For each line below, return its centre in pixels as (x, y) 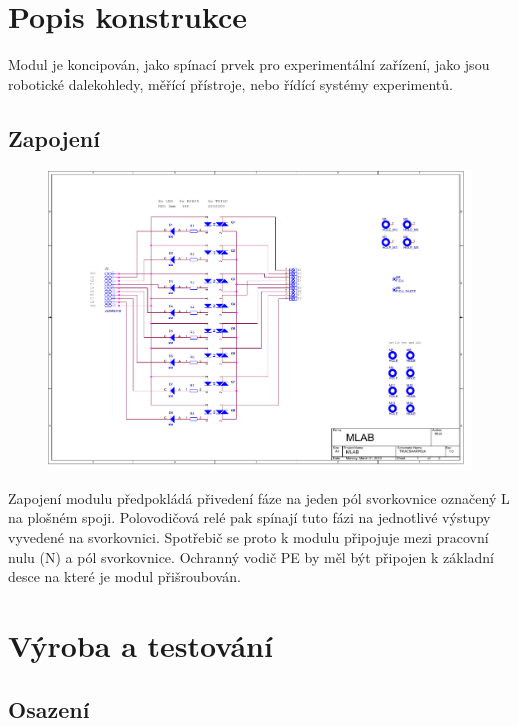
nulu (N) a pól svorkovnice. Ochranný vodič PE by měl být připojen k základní (251, 556)
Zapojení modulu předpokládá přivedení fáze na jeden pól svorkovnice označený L (259, 497)
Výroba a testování (140, 644)
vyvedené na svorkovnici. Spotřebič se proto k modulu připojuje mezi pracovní (248, 536)
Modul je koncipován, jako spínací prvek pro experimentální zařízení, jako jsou (249, 64)
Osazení (49, 708)
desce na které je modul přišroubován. (124, 576)
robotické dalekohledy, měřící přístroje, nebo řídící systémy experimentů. (230, 83)
